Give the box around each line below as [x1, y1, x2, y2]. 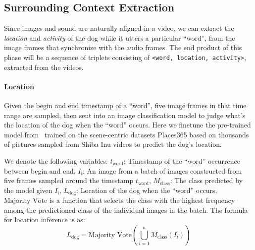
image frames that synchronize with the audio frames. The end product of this [4, 42, 242, 53]
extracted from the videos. [4, 62, 84, 72]
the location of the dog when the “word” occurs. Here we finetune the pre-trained [4, 120, 251, 130]
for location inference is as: [4, 214, 85, 225]
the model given [4, 185, 52, 195]
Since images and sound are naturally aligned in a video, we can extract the [4, 23, 234, 33]
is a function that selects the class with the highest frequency [49, 195, 235, 205]
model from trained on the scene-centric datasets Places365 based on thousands [4, 129, 249, 139]
